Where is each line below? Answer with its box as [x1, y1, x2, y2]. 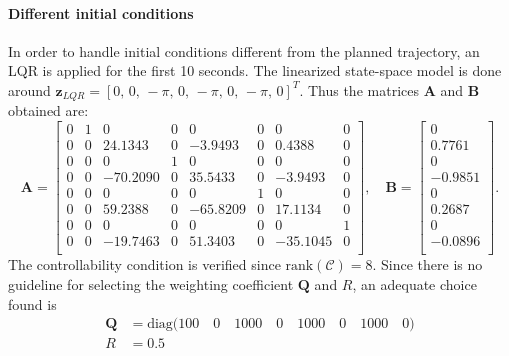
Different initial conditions [8, 2, 194, 23]
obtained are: [8, 100, 89, 121]
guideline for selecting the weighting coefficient [8, 273, 294, 294]
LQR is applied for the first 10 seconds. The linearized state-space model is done [8, 60, 502, 81]
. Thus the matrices [299, 79, 419, 100]
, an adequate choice [352, 273, 477, 294]
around [8, 79, 51, 100]
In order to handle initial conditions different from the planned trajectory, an [8, 40, 480, 61]
